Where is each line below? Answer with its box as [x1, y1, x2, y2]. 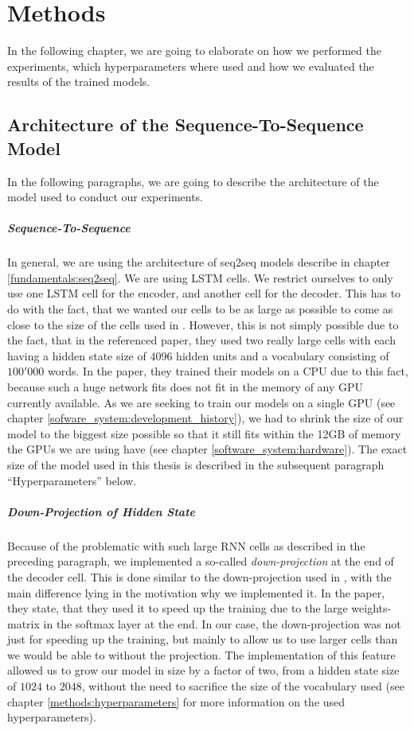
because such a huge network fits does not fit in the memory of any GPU [7, 379, 364, 395]
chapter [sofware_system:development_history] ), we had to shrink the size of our [7, 410, 404, 426]
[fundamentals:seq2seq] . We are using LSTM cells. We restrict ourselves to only [7, 269, 393, 286]
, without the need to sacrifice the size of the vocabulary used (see [81, 678, 404, 694]
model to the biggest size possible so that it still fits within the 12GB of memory [7, 425, 401, 441]
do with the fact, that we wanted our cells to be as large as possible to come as [7, 301, 393, 317]
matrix [7, 615, 40, 632]
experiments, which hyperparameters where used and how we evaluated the [7, 57, 374, 74]
